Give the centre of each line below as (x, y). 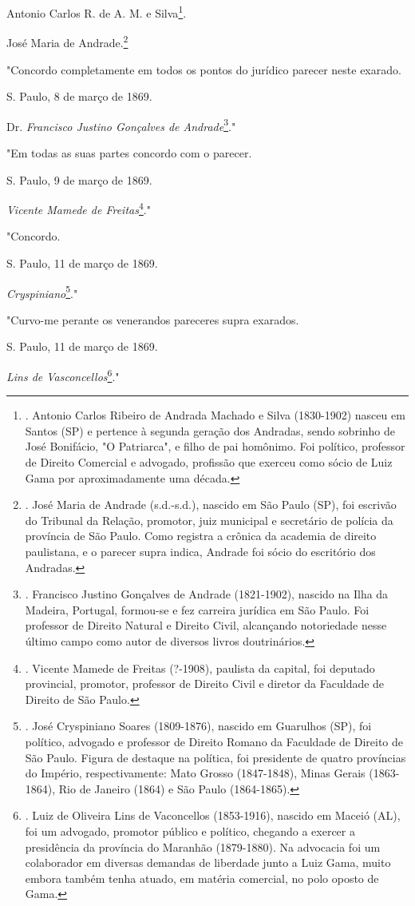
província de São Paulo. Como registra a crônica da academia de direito (201, 536)
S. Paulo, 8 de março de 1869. (79, 96)
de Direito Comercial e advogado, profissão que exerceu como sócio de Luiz (209, 462)
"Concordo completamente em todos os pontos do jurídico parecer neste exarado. (204, 69)
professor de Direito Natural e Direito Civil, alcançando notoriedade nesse (206, 625)
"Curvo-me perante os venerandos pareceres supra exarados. (153, 319)
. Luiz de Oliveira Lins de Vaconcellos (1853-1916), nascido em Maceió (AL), (213, 815)
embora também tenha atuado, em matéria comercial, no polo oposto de (202, 878)
